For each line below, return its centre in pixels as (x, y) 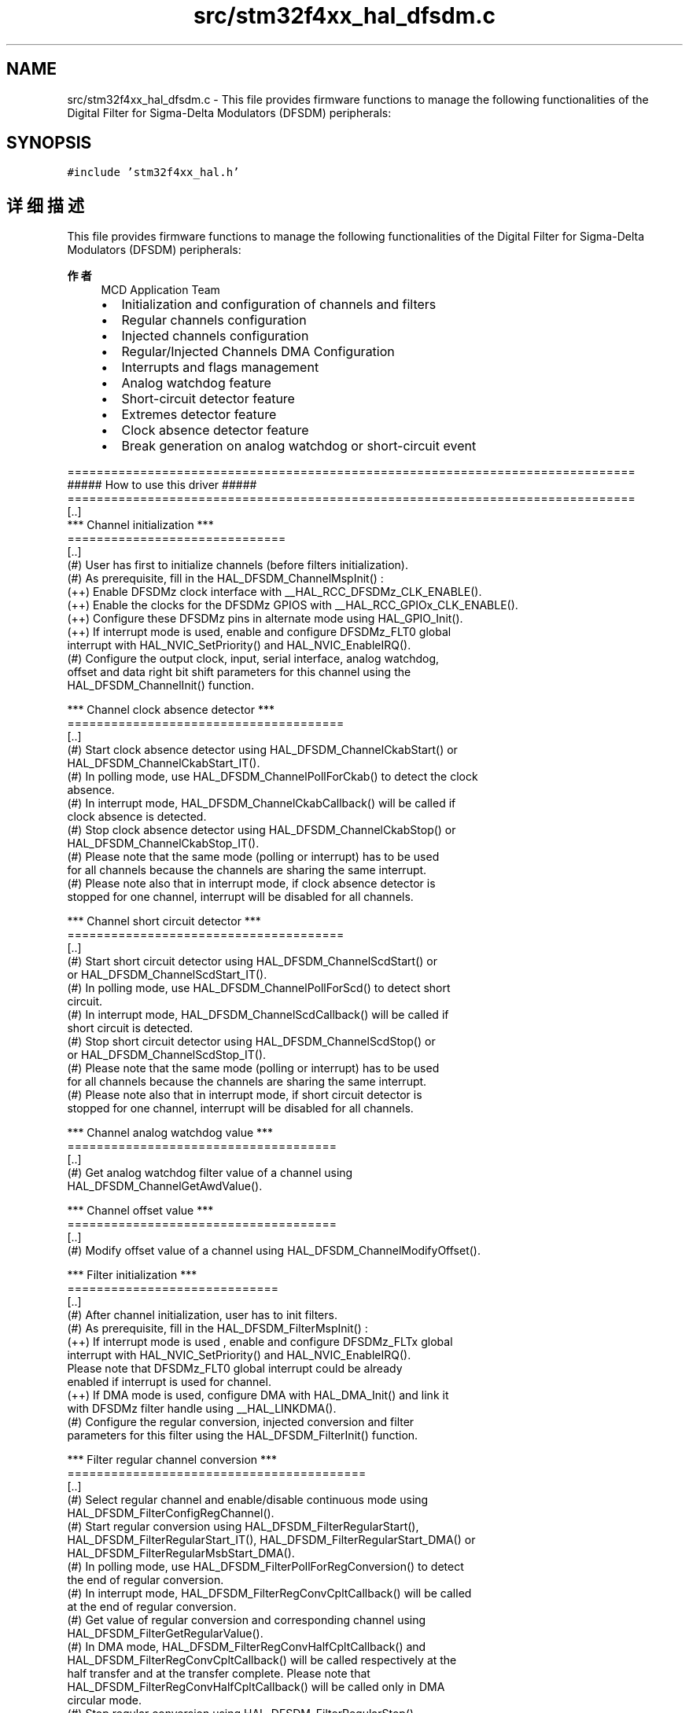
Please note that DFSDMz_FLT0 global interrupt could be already (235, 1369)
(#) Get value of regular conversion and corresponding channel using (247, 1620)
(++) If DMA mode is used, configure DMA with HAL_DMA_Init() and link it (258, 1395)
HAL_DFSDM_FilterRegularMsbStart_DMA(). (181, 1553)
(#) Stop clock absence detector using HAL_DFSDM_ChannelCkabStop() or (262, 830)
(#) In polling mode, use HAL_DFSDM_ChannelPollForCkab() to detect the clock (273, 777)
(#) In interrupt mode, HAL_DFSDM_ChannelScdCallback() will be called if (258, 1015)
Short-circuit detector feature (208, 399)
